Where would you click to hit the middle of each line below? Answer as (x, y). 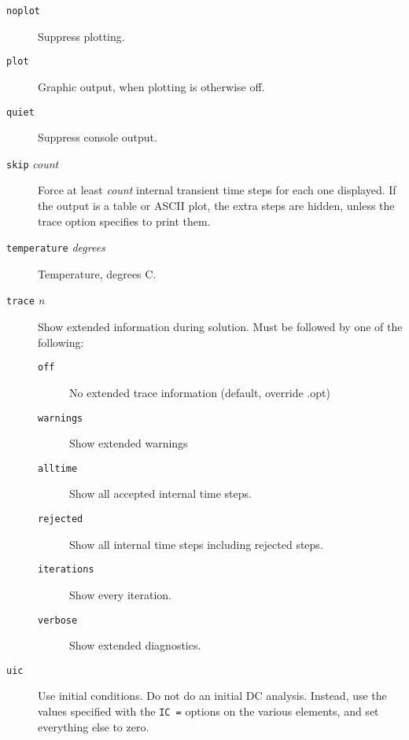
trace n (26, 300)
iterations (66, 570)
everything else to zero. (94, 726)
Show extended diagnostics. (135, 645)
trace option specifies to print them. (124, 221)
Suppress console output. (98, 137)
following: (61, 342)
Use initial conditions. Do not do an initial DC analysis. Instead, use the (212, 696)
